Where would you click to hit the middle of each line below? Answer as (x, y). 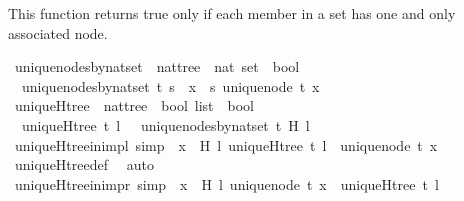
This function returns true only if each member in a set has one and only (232, 13)
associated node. (58, 32)
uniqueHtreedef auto (84, 164)
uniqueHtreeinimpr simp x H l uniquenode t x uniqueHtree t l (226, 183)
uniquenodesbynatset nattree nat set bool (157, 66)
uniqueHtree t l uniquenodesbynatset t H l (165, 124)
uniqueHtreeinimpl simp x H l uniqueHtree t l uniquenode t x (226, 144)
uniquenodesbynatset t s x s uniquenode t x (170, 85)
